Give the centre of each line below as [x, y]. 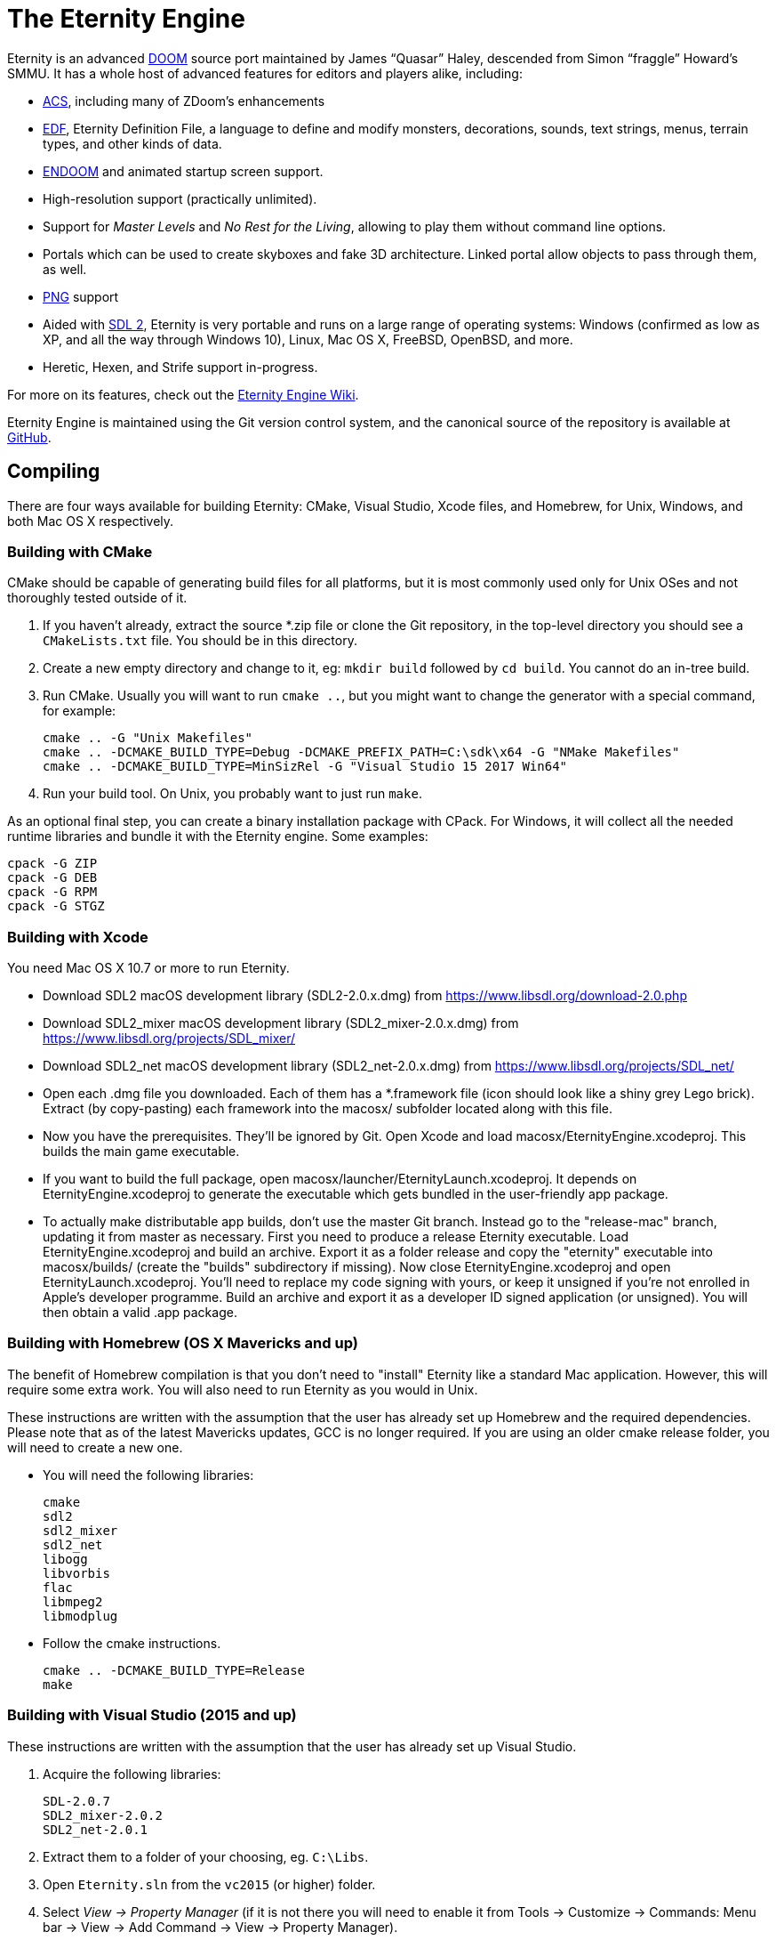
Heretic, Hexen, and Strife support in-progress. [180, 367]
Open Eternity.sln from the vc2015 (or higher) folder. [209, 1884]
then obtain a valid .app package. [140, 1313]
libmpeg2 [73, 1601]
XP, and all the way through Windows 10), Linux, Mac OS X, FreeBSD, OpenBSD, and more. [308, 339]
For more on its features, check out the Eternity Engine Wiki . [183, 394]
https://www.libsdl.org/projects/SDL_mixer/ [169, 1039]
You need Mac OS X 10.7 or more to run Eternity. [148, 968]
